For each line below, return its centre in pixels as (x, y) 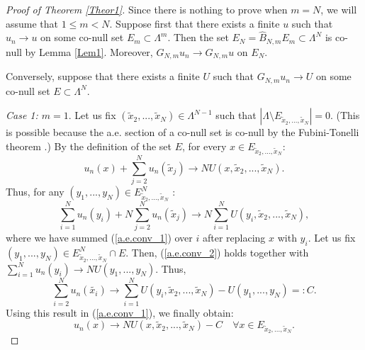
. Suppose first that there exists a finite (195, 23)
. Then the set (198, 37)
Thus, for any (35, 192)
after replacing (234, 238)
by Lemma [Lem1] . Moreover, (89, 51)
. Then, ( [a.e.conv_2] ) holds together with (217, 252)
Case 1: (22, 115)
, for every (204, 146)
